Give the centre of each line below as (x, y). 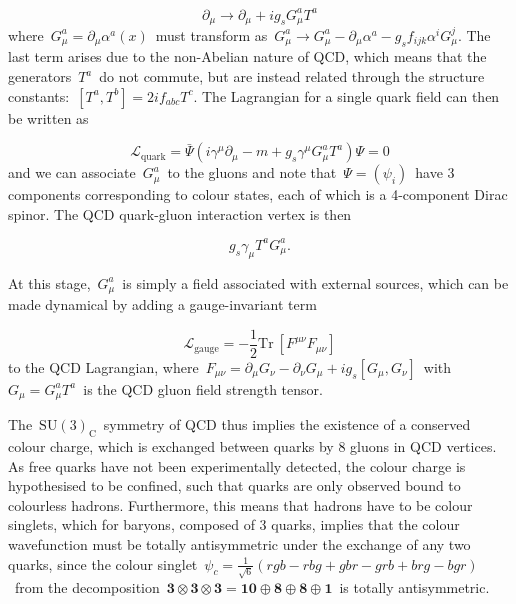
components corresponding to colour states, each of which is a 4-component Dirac (258, 194)
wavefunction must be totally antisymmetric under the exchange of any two (239, 544)
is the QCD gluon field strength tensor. (203, 388)
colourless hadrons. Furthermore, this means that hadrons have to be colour (240, 504)
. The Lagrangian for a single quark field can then (346, 95)
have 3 (435, 172)
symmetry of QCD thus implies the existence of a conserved (287, 424)
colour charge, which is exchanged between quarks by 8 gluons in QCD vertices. (252, 446)
